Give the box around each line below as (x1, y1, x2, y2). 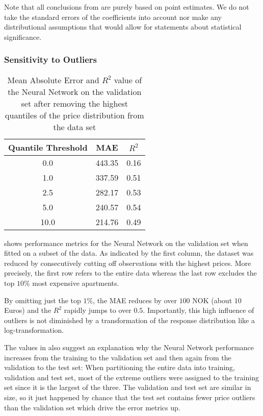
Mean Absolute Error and (7, 74, 99, 86)
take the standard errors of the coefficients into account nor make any (4, 11, 222, 22)
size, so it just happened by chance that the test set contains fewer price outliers (4, 391, 255, 402)
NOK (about (192, 295, 232, 305)
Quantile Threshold (8, 141, 88, 153)
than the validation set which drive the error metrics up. (4, 402, 180, 412)
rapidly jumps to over (64, 305, 131, 315)
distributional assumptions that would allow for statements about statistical (4, 21, 242, 32)
